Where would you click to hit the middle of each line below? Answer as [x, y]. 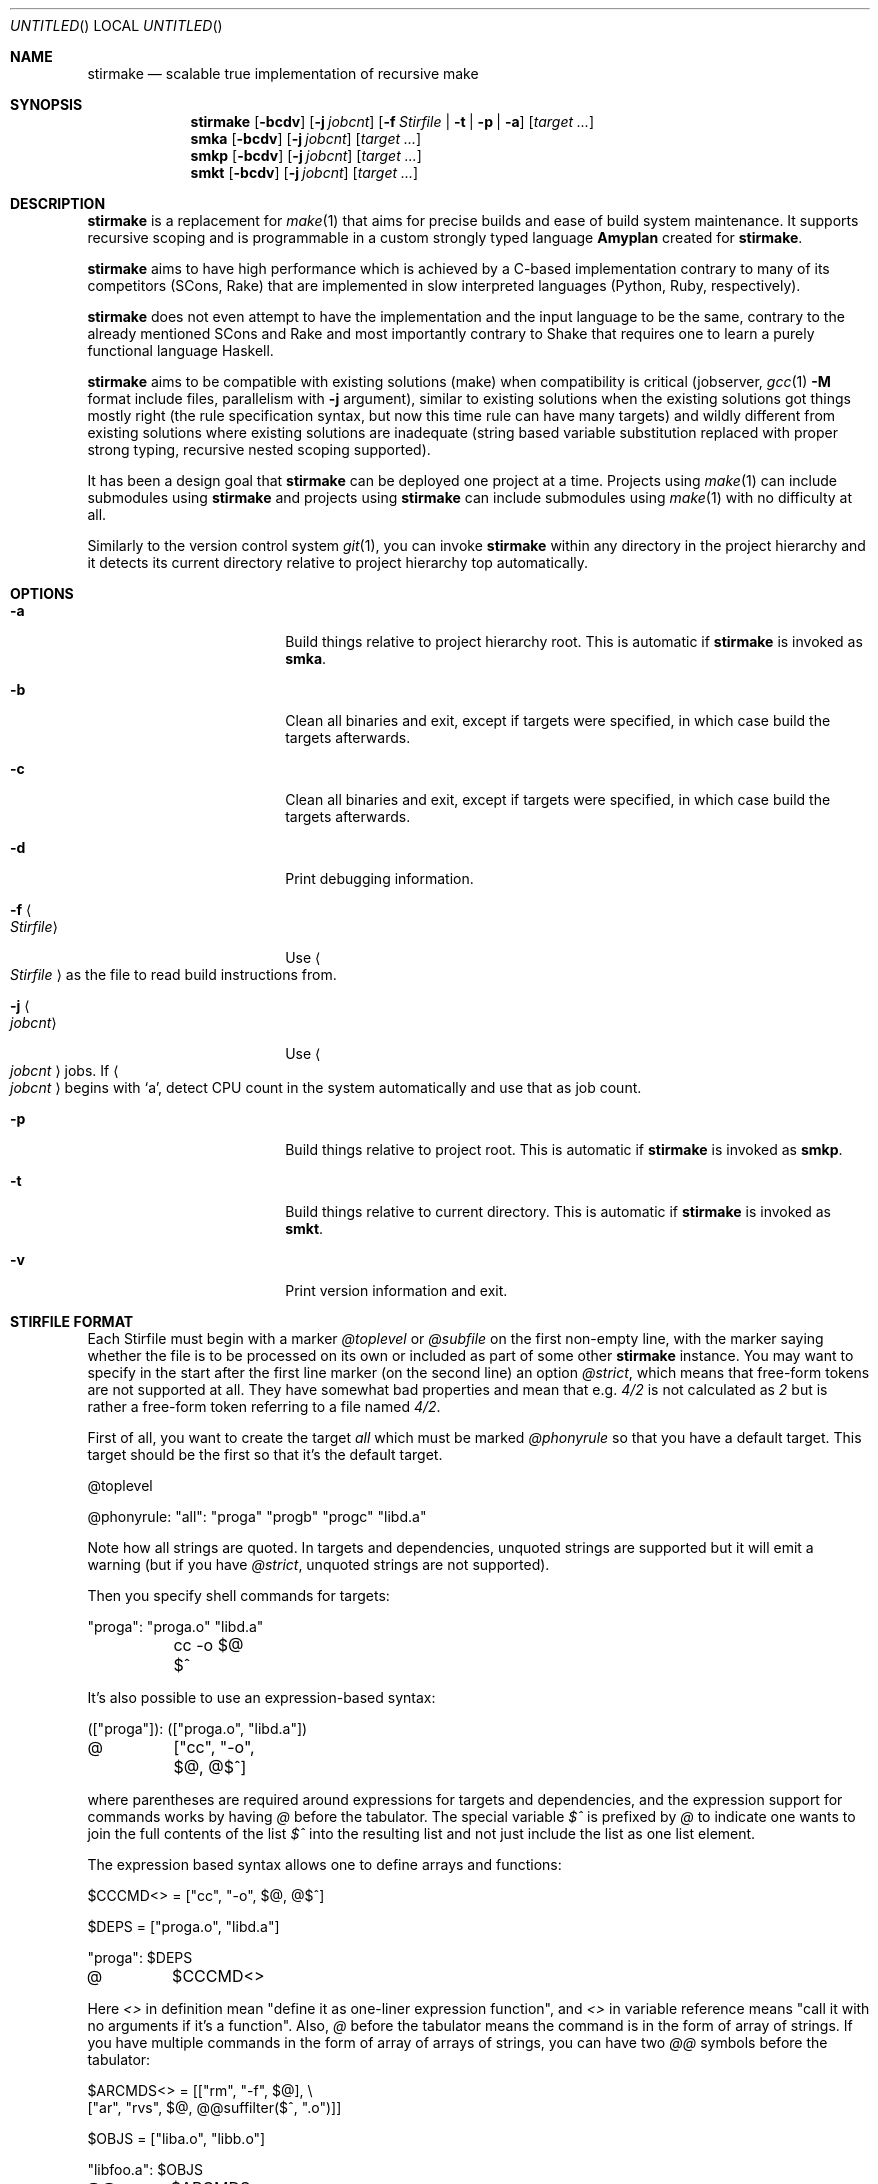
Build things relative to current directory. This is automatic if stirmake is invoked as [558, 1211]
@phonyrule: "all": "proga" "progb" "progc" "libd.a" [257, 1516]
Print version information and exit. [396, 1290]
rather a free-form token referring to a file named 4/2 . [264, 1406]
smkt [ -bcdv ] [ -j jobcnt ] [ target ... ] [304, 172]
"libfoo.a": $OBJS [145, 2169]
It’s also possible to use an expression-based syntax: [261, 1697]
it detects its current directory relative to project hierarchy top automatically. [338, 562]
